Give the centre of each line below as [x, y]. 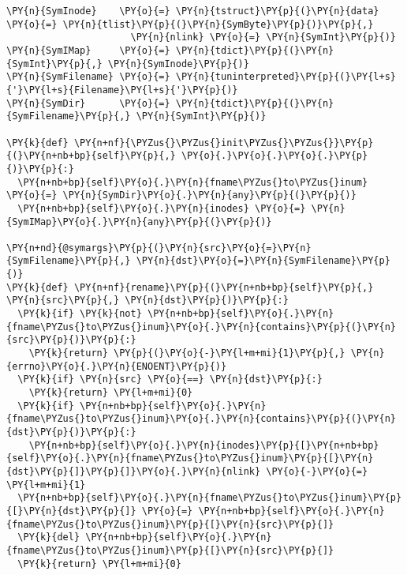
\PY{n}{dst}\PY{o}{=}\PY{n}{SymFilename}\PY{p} [263, 261]
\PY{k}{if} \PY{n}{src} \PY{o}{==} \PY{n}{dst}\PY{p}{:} [170, 380]
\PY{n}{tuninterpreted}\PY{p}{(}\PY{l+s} [286, 77]
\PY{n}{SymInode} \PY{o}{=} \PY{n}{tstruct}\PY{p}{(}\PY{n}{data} [193, 11]
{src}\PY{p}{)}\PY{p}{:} [71, 340]
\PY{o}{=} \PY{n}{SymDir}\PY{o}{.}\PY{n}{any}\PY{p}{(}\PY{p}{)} [181, 195]
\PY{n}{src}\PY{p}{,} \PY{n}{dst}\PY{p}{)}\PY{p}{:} [147, 301]
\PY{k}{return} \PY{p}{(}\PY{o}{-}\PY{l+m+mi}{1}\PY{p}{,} [187, 353]
